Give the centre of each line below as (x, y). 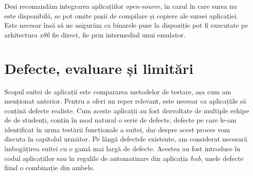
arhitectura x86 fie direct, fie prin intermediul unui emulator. (95, 34)
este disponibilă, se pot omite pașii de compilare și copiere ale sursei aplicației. (121, 15)
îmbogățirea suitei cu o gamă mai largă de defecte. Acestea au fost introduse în (122, 149)
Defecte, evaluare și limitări (99, 68)
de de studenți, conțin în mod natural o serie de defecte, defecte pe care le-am (120, 120)
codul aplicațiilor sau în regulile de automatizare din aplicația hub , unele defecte (124, 158)
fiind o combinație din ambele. (50, 167)
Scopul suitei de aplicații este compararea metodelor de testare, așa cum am (118, 91)
